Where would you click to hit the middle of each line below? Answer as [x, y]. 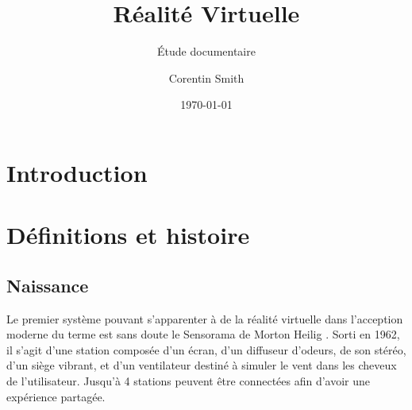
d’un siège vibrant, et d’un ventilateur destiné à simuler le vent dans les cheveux [202, 365]
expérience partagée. [56, 396]
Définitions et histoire [128, 235]
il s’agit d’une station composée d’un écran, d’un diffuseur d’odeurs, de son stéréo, [206, 349]
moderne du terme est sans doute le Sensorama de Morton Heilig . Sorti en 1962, [203, 334]
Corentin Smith [206, 77]
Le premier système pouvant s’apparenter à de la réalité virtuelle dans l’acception [205, 318]
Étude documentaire [206, 51]
